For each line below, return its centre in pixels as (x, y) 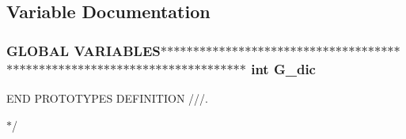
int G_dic (283, 68)
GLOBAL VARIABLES (83, 50)
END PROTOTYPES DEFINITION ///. (107, 98)
